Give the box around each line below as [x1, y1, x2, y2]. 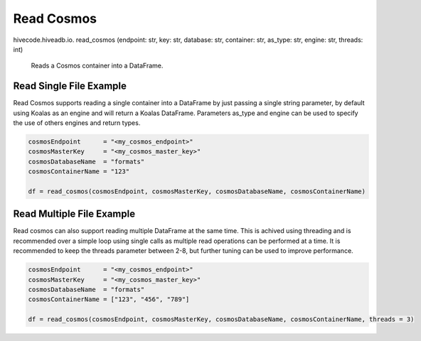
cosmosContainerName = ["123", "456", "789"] [28, 296, 190, 303]
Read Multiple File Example [13, 208, 135, 220]
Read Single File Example [13, 80, 127, 92]
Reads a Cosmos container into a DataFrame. [31, 61, 164, 70]
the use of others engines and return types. [13, 119, 141, 127]
